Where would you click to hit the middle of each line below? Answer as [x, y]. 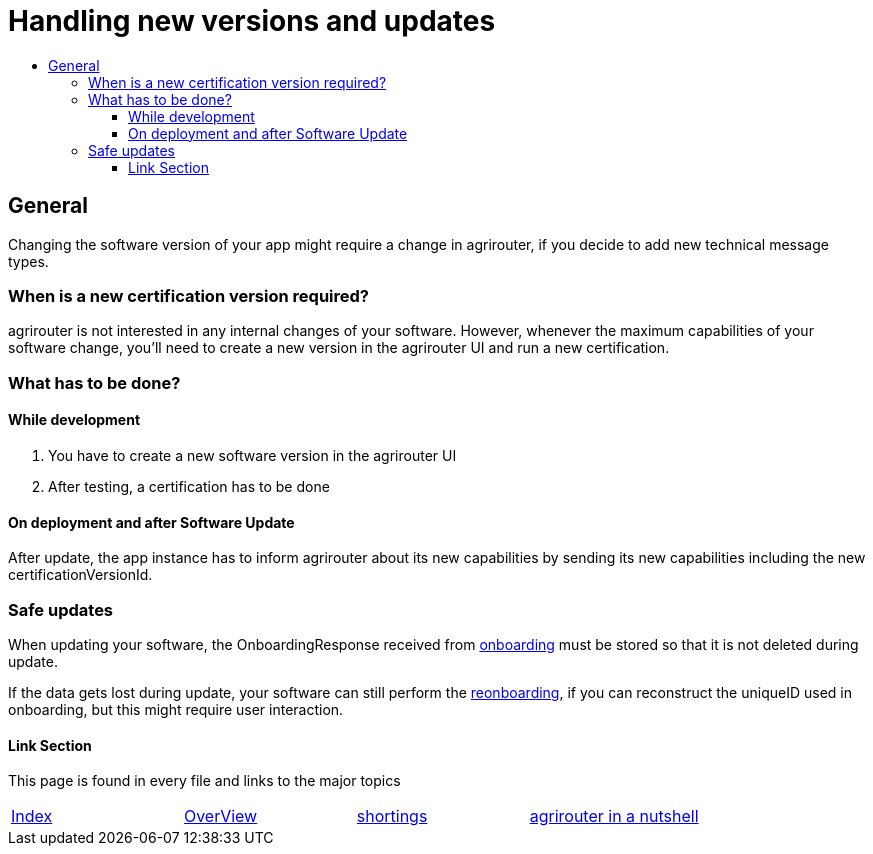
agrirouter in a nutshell [614, 816]
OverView [220, 816]
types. [28, 261]
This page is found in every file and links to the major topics [204, 781]
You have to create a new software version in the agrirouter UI [252, 455]
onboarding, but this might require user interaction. [176, 709]
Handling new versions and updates [252, 21]
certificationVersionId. [80, 575]
